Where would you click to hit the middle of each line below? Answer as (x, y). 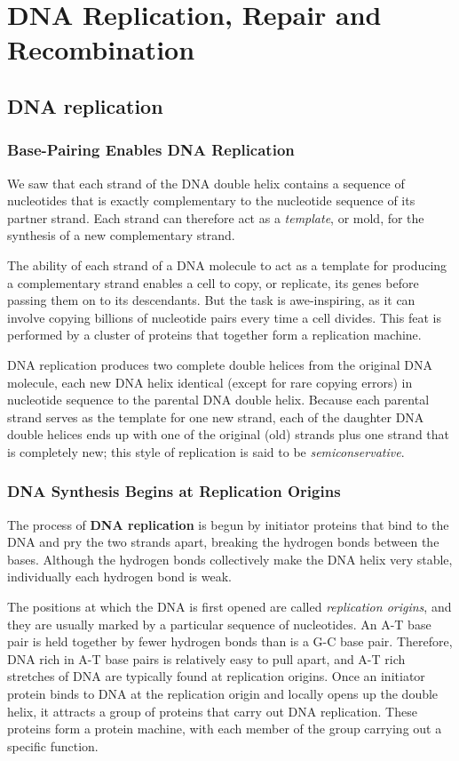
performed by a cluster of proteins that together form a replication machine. (214, 335)
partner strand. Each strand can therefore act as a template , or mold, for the (216, 217)
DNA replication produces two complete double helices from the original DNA (220, 364)
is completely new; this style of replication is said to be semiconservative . (206, 451)
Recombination (101, 49)
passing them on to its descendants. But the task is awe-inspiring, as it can (211, 300)
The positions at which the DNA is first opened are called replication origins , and (229, 607)
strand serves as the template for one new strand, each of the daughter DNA (216, 417)
